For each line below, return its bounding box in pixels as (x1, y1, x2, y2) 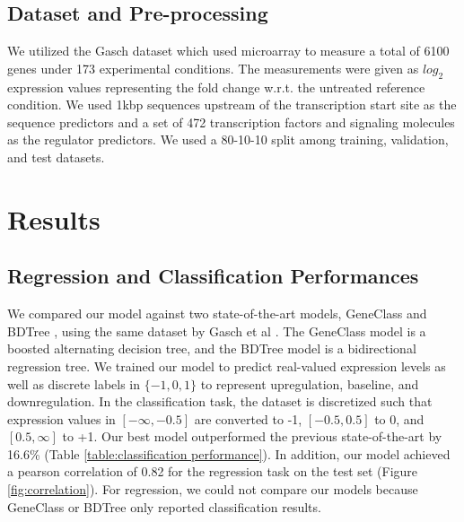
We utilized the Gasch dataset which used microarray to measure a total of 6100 (7, 41, 450, 60)
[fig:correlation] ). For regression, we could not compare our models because (7, 480, 418, 499)
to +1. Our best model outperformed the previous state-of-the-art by (62, 427, 442, 446)
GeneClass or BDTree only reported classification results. (7, 497, 321, 516)
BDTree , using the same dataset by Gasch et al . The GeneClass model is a (7, 321, 426, 340)
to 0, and (374, 409, 425, 428)
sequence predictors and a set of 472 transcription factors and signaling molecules (7, 112, 455, 131)
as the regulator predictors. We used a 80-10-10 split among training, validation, (7, 130, 449, 149)
